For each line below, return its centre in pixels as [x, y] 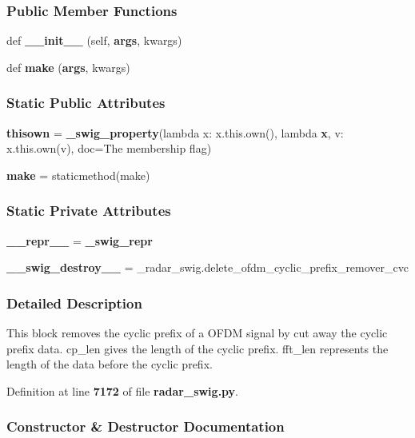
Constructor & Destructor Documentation [146, 426]
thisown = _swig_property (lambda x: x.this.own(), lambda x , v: [175, 132]
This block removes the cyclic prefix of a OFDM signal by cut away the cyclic [197, 333]
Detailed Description [74, 303]
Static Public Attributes [86, 103]
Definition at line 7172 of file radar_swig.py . [123, 390]
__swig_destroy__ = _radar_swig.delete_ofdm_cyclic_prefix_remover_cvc [207, 267]
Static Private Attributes [89, 211]
